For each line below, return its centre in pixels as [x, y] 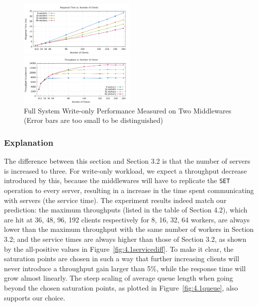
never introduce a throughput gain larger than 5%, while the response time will [125, 268]
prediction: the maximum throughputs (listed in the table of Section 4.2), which [126, 210]
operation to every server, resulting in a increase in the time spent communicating [129, 190]
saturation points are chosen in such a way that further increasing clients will [122, 258]
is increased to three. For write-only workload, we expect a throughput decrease [126, 170]
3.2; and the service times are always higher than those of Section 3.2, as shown [125, 239]
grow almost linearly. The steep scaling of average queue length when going [119, 278]
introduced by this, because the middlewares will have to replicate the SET [117, 180]
